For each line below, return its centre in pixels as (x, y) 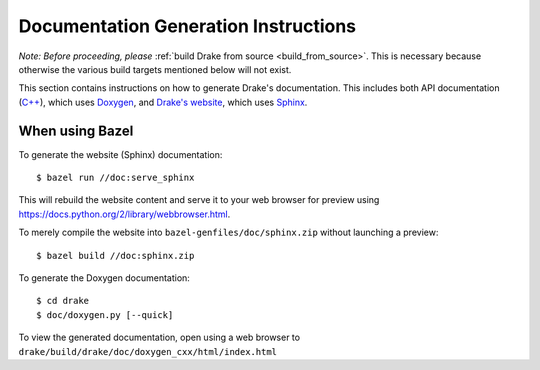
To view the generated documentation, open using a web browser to (159, 337)
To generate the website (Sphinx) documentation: (120, 154)
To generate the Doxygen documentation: (104, 277)
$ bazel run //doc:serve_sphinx (115, 178)
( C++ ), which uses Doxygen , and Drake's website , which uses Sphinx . (163, 102)
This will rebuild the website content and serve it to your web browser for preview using (199, 200)
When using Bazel (76, 130)
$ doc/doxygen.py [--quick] (105, 314)
